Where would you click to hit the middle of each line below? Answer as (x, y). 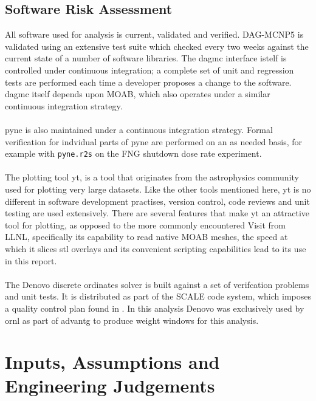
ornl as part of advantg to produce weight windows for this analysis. (132, 320)
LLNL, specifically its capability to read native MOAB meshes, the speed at (146, 237)
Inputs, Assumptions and (112, 362)
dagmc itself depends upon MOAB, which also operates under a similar (138, 94)
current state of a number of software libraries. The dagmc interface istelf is (146, 58)
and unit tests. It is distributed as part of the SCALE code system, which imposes (158, 296)
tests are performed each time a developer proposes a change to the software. (148, 82)
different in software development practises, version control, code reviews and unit (157, 201)
